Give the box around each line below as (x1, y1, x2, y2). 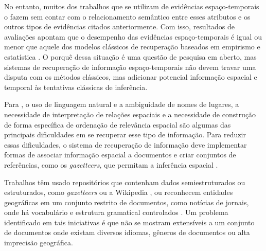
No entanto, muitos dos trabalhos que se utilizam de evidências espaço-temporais (4, 1, 259, 11)
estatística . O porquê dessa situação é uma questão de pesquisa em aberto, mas (4, 51, 257, 62)
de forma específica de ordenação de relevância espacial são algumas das (4, 119, 231, 130)
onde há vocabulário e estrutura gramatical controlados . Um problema (4, 207, 228, 218)
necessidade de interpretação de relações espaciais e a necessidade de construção (4, 109, 256, 119)
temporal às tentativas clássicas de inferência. (4, 81, 148, 92)
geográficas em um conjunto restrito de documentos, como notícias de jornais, (4, 196, 249, 207)
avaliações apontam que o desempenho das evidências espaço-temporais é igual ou (4, 31, 262, 42)
